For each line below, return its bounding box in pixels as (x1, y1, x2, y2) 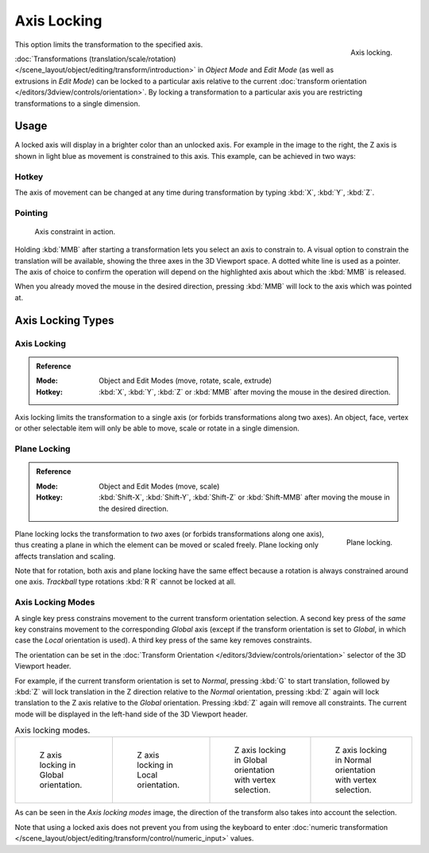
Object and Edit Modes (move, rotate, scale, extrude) (99, 376, 272, 385)
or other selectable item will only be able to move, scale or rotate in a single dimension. (14, 423, 300, 433)
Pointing (14, 207, 48, 218)
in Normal (334, 755, 372, 766)
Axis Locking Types (14, 314, 114, 327)
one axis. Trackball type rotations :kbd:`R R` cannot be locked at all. (14, 577, 236, 587)
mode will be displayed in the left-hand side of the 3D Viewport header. (14, 709, 248, 719)
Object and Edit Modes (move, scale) (99, 481, 220, 491)
